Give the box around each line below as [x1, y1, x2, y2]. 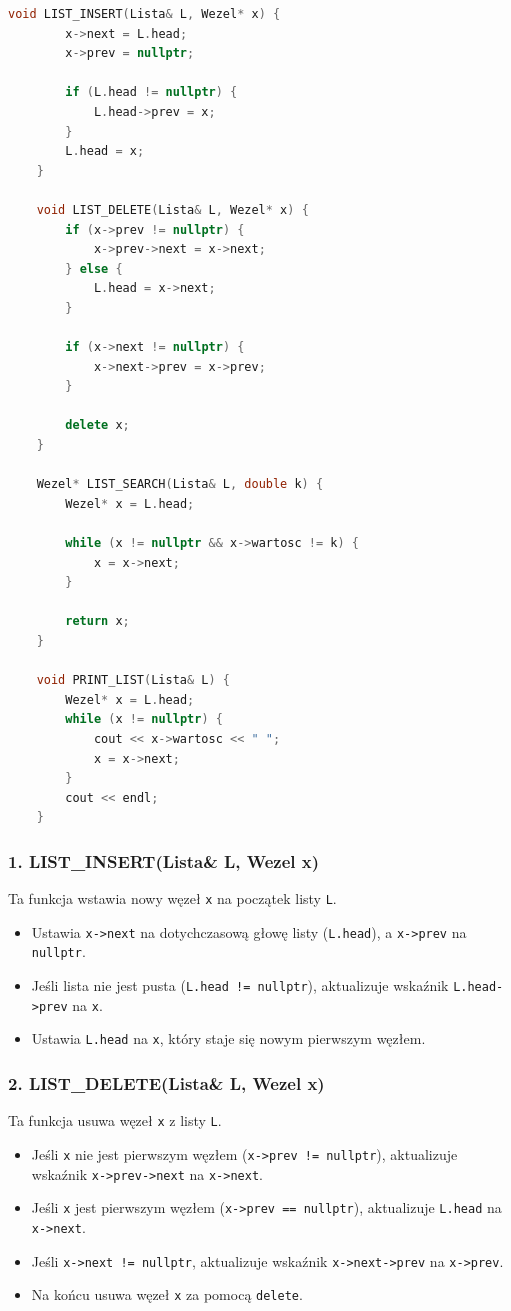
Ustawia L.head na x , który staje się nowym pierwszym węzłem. [31, 1028, 426, 1049]
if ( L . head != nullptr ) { [65, 85, 238, 100]
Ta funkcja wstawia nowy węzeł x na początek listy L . [8, 888, 337, 909]
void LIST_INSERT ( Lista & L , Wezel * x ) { [8, 7, 281, 21]
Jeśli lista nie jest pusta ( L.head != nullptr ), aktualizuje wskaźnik [31, 975, 449, 996]
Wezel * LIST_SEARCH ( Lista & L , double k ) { [36, 477, 324, 492]
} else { [65, 261, 123, 276]
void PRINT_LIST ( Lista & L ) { [36, 673, 231, 688]
